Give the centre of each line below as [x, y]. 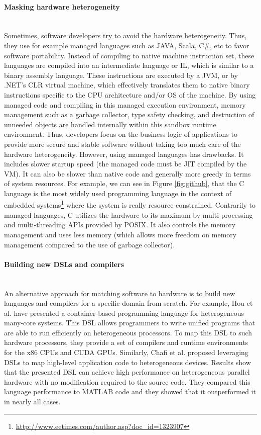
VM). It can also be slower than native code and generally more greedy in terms [127, 173]
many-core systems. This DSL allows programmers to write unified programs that [130, 323]
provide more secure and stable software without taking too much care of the [122, 144]
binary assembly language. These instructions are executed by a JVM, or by [121, 75]
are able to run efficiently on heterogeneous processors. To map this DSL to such [128, 332]
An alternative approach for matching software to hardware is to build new [120, 293]
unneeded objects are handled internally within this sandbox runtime [110, 124]
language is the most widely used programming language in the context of [118, 193]
